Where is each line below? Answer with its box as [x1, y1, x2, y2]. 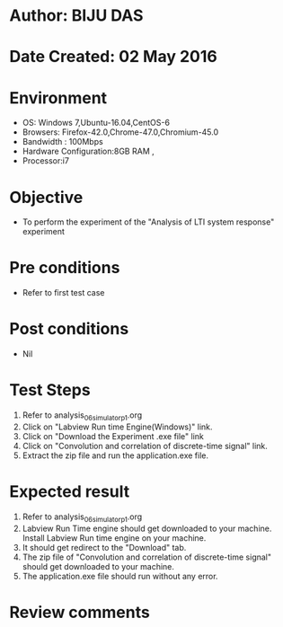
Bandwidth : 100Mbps [22, 137, 103, 147]
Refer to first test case [22, 287, 105, 298]
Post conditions [9, 319, 129, 340]
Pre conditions [9, 258, 120, 278]
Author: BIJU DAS [9, 5, 144, 26]
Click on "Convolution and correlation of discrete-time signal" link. [22, 440, 268, 451]
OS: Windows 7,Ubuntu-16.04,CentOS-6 [22, 118, 171, 128]
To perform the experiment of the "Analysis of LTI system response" [22, 216, 275, 227]
